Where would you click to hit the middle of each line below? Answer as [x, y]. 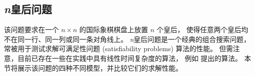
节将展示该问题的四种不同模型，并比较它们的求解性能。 [93, 67]
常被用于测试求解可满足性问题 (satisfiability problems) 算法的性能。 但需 [118, 48]
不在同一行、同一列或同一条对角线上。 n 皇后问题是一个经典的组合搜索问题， [127, 39]
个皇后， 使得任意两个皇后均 [203, 29]
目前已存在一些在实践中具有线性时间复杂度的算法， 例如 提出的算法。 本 [134, 58]
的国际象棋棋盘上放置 [114, 29]
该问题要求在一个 [31, 29]
